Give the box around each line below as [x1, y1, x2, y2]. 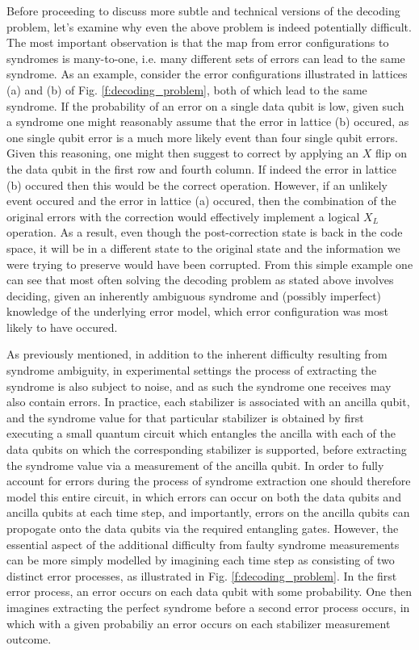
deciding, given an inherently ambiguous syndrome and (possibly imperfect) [6, 287, 382, 304]
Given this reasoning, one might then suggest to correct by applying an [6, 145, 359, 161]
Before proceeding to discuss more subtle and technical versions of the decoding [6, 2, 400, 19]
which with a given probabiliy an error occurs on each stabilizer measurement [6, 614, 391, 631]
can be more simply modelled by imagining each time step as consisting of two [6, 551, 395, 568]
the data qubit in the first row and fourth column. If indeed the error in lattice [6, 160, 396, 177]
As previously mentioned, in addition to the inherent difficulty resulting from [6, 346, 388, 363]
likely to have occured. [6, 318, 118, 335]
